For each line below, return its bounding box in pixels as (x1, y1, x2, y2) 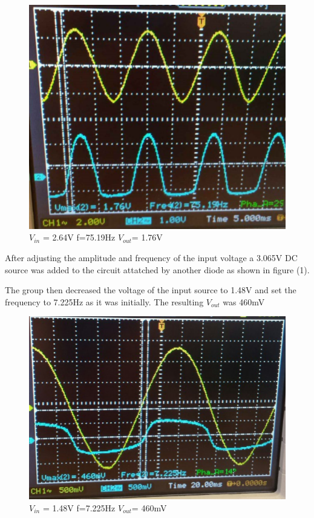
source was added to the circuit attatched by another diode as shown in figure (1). (5, 263, 310, 276)
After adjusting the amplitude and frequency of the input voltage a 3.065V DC (5, 251, 298, 264)
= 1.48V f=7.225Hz (42, 501, 116, 514)
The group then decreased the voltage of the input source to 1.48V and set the (5, 284, 296, 296)
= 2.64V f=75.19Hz (42, 231, 116, 244)
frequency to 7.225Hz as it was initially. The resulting (5, 295, 204, 308)
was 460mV (223, 295, 265, 308)
